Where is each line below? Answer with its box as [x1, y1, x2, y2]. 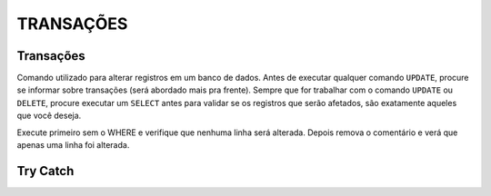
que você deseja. [16, 110, 82, 122]
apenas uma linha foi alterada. [16, 140, 130, 151]
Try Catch [16, 163, 75, 179]
